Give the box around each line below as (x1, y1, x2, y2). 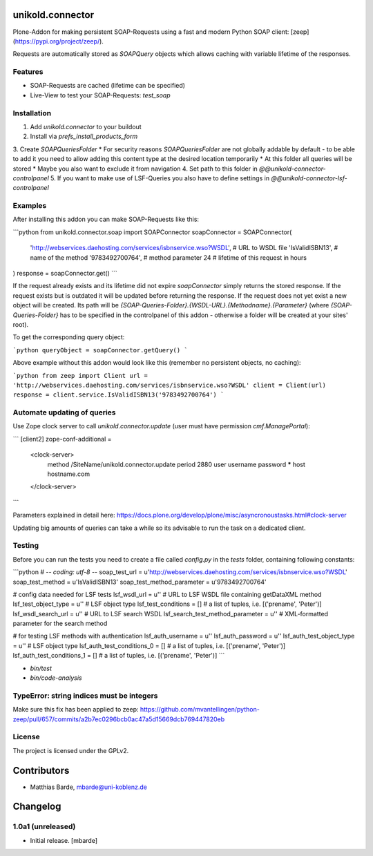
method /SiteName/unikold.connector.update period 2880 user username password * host (47, 460, 305, 468)
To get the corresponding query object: (12, 333, 125, 341)
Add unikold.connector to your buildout (30, 122, 142, 131)
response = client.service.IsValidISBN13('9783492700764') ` (12, 391, 224, 399)
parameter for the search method (12, 619, 108, 628)
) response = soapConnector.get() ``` (12, 269, 117, 278)
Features (12, 67, 44, 77)
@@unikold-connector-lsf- (270, 173, 348, 182)
